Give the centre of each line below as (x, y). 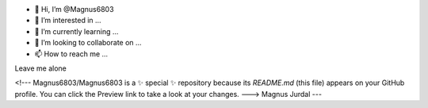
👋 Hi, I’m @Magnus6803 (74, 9)
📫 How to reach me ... (71, 54)
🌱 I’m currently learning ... (76, 31)
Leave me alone (41, 68)
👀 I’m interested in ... (68, 21)
